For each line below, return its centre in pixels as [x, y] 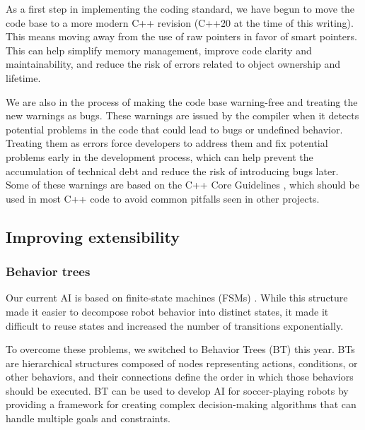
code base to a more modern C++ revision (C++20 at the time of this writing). [180, 22]
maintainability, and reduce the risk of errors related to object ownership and [173, 64]
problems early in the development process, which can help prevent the [160, 156]
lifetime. [23, 77]
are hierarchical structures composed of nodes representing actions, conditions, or [182, 363]
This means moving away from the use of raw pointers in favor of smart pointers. [181, 36]
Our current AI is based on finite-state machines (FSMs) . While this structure [177, 298]
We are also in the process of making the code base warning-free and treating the [182, 101]
